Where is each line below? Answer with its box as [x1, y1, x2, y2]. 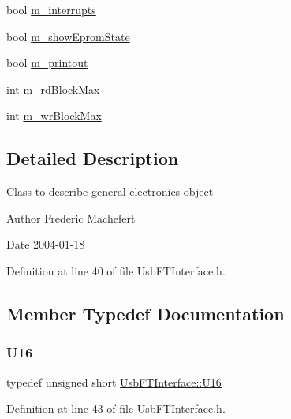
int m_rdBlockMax [6, 80, 100, 97]
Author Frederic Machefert [6, 209, 136, 226]
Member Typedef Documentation [6, 301, 285, 325]
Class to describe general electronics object [6, 183, 214, 200]
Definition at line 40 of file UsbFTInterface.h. [6, 262, 226, 279]
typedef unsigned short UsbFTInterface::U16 [6, 373, 222, 390]
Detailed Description [6, 146, 179, 170]
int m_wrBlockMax [6, 107, 102, 124]
